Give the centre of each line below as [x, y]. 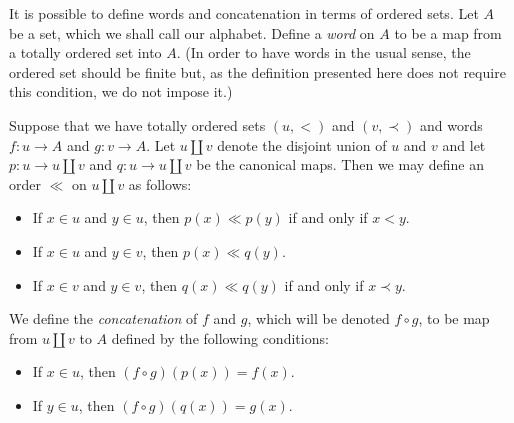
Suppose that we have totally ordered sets [137, 124]
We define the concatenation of [103, 318]
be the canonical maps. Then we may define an [340, 164]
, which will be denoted [318, 318]
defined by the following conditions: [220, 337]
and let [464, 144]
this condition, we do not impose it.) [121, 91]
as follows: [160, 183]
